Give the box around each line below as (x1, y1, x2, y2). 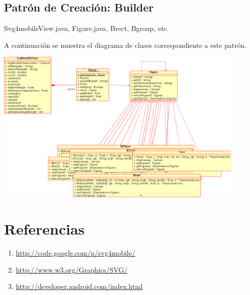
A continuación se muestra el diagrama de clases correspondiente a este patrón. (4, 39, 247, 50)
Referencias (4, 218, 85, 239)
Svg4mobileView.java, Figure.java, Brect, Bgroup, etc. (4, 23, 169, 33)
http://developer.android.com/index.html (15, 281, 143, 292)
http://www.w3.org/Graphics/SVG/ (15, 264, 128, 275)
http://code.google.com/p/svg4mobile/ (15, 247, 135, 258)
